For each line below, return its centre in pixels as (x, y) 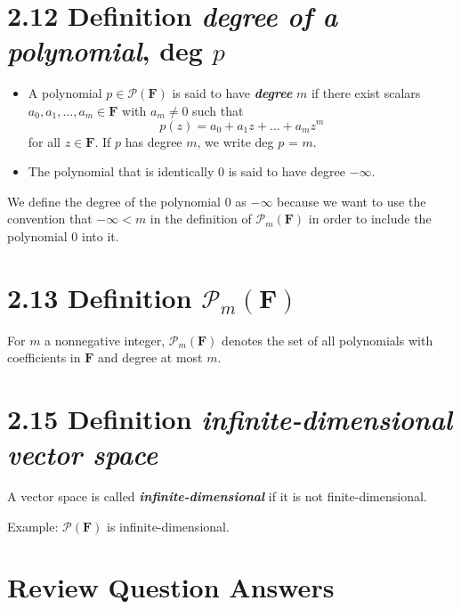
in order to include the (370, 219)
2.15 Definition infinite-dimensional (230, 418)
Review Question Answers (171, 587)
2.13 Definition (100, 297)
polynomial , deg (105, 51)
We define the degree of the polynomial (114, 201)
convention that (50, 219)
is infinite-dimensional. (168, 526)
